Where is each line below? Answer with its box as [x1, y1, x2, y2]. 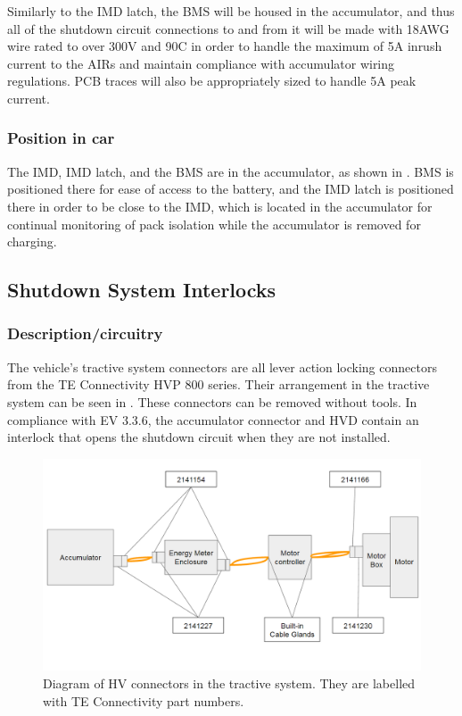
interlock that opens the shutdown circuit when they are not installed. [7, 428, 391, 446]
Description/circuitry [7, 322, 163, 345]
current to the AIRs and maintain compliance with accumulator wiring [7, 54, 395, 72]
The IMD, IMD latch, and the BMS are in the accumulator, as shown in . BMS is [7, 162, 454, 180]
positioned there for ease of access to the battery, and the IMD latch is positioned [7, 179, 454, 198]
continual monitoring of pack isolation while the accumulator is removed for [7, 214, 421, 233]
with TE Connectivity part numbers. [43, 691, 244, 710]
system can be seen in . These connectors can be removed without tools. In [7, 392, 417, 411]
